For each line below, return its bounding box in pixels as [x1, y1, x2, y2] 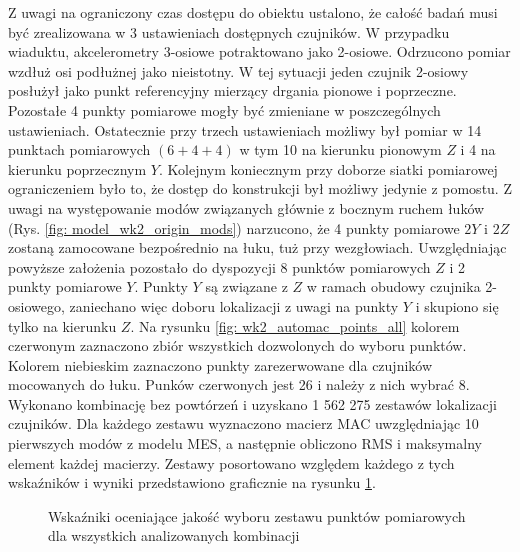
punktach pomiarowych [8, 139, 151, 160]
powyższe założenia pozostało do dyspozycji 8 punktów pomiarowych [8, 256, 431, 277]
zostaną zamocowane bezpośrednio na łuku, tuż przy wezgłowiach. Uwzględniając [8, 237, 507, 258]
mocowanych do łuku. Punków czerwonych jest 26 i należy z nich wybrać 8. [8, 374, 470, 395]
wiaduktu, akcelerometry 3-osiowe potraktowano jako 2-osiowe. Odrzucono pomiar [8, 41, 511, 62]
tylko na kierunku [8, 315, 117, 336]
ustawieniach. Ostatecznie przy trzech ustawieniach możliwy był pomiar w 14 [8, 119, 482, 140]
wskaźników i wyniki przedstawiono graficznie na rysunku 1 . [8, 472, 376, 493]
